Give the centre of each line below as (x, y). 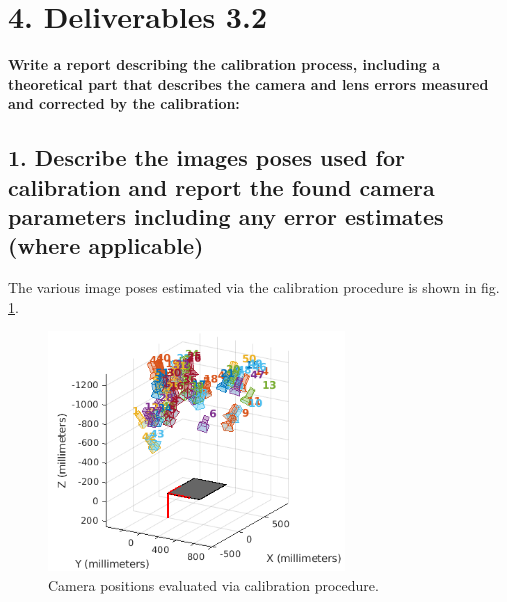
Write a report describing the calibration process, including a (224, 64)
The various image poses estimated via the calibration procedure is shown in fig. (254, 287)
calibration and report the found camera (221, 186)
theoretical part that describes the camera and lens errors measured (248, 83)
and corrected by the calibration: (124, 103)
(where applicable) (106, 245)
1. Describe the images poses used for (206, 157)
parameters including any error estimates (226, 216)
